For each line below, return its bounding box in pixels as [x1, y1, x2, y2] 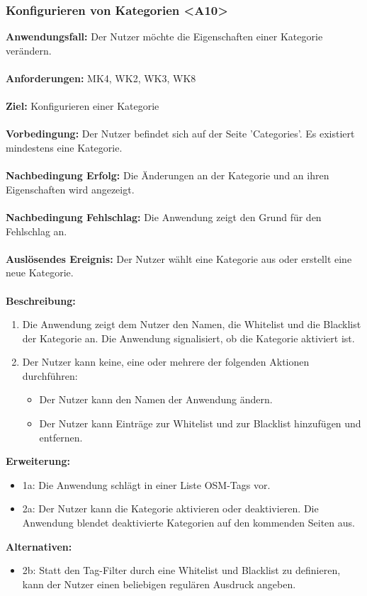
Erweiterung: [6, 454, 70, 468]
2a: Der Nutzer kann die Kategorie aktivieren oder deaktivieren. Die [22, 501, 319, 516]
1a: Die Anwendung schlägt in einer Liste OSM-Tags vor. [22, 477, 271, 492]
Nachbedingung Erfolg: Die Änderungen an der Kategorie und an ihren [6, 168, 329, 183]
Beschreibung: [6, 293, 76, 308]
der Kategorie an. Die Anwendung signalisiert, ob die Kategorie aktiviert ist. [22, 330, 355, 345]
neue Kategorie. [6, 265, 74, 280]
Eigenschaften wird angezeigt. [6, 181, 135, 196]
